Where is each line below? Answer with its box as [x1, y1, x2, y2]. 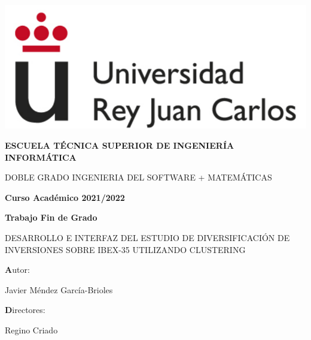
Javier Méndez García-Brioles [5, 283, 113, 296]
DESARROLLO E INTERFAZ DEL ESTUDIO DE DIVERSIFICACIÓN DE [5, 231, 290, 243]
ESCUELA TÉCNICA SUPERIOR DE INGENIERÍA [5, 139, 234, 151]
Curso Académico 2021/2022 [5, 191, 125, 203]
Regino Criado [5, 323, 58, 336]
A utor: [5, 263, 30, 276]
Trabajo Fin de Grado [5, 211, 97, 224]
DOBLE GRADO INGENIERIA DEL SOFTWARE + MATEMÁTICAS [5, 171, 272, 183]
